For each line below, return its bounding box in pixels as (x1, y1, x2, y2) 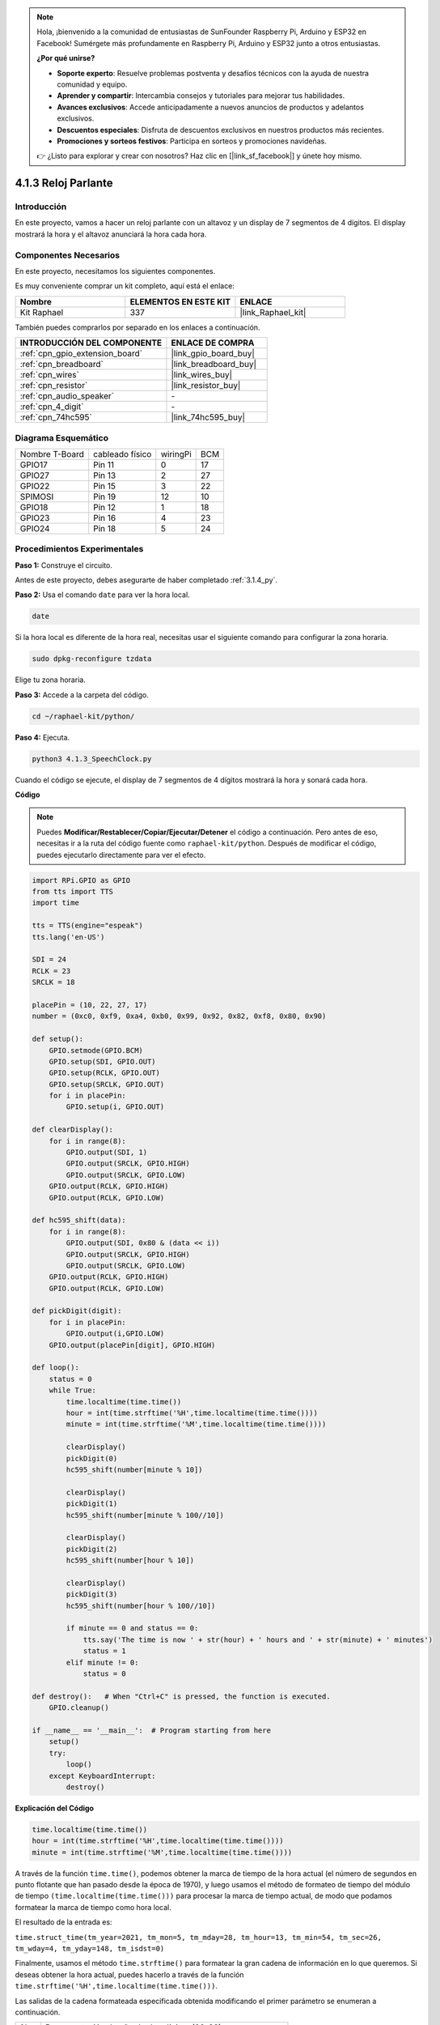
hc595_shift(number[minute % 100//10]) (66, 1511, 224, 1520)
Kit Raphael (19, 306, 64, 318)
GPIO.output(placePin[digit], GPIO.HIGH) (49, 1341, 216, 1349)
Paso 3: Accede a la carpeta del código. (15, 689, 149, 700)
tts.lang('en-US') (32, 932, 105, 941)
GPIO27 (19, 470, 50, 481)
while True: (49, 1386, 97, 1395)
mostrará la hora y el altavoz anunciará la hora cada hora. (15, 229, 207, 239)
